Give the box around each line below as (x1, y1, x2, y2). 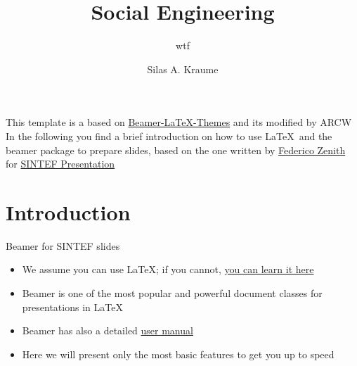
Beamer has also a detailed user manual (22, 323, 193, 338)
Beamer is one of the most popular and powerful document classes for (22, 286, 323, 300)
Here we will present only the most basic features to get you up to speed (22, 346, 335, 361)
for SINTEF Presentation (6, 156, 115, 171)
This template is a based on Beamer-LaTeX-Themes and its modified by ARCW (6, 115, 352, 130)
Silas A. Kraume (147, 61, 219, 76)
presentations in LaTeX (22, 299, 123, 314)
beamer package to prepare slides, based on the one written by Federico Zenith (6, 142, 346, 157)
